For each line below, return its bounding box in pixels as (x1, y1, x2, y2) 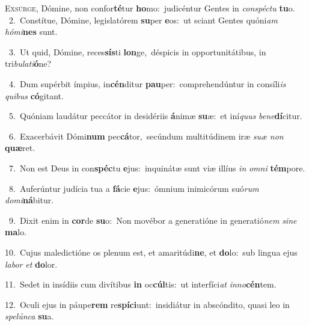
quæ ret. (5, 141, 35, 154)
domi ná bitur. (5, 194, 54, 206)
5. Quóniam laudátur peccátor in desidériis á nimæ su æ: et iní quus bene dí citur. (8, 109, 302, 122)
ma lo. (5, 226, 27, 238)
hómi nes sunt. (5, 25, 58, 38)
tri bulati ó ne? (5, 57, 52, 70)
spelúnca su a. (5, 310, 54, 322)
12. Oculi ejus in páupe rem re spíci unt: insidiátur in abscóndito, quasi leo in (5, 298, 290, 310)
